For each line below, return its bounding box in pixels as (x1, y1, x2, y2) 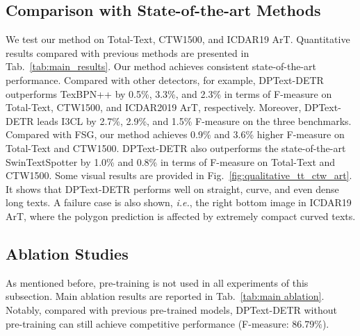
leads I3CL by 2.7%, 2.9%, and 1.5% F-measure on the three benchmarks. (37, 113, 352, 128)
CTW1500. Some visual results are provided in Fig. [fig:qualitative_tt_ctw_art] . (6, 168, 352, 183)
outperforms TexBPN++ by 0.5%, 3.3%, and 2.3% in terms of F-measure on (6, 86, 332, 101)
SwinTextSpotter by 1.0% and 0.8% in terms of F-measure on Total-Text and (6, 154, 336, 169)
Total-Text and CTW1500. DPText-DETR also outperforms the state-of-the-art (6, 140, 346, 155)
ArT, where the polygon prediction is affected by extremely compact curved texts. (6, 208, 356, 223)
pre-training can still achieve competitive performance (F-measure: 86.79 (6, 316, 315, 330)
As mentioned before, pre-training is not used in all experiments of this (6, 275, 309, 289)
